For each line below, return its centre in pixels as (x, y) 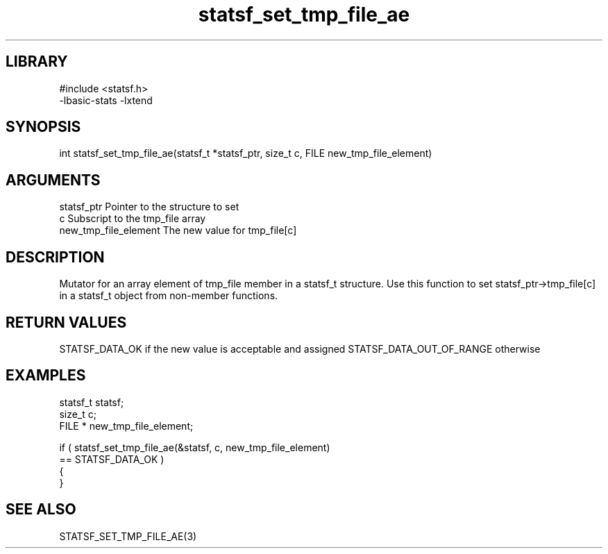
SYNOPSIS (43, 127)
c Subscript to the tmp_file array (133, 219)
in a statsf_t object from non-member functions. (169, 296)
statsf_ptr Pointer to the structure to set (149, 207)
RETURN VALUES (66, 322)
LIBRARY (37, 62)
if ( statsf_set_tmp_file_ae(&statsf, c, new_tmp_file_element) (195, 447)
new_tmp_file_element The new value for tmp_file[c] (178, 230)
